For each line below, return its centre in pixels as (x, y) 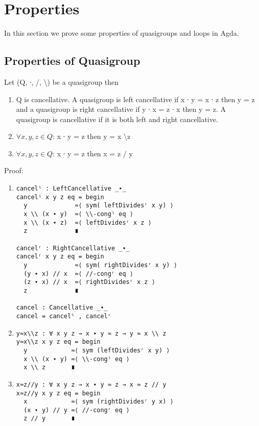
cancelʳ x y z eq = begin (60, 257)
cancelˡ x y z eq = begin (60, 197)
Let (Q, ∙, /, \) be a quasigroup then (61, 81)
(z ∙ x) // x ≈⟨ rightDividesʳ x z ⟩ (89, 282)
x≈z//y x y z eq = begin (58, 393)
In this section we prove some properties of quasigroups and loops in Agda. (122, 33)
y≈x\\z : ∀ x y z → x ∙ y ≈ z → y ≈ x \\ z (91, 333)
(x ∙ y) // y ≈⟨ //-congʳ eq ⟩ (77, 410)
